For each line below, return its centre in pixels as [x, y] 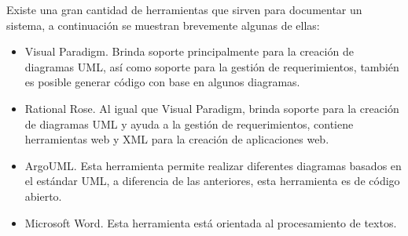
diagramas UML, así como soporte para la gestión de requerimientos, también [212, 66]
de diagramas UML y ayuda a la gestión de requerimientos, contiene [189, 123]
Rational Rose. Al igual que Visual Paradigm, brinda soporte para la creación [212, 108]
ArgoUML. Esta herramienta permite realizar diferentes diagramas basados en [213, 165]
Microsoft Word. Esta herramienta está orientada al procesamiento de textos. [211, 222]
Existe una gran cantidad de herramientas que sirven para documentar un [184, 9]
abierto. [43, 196]
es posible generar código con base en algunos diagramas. [162, 82]
